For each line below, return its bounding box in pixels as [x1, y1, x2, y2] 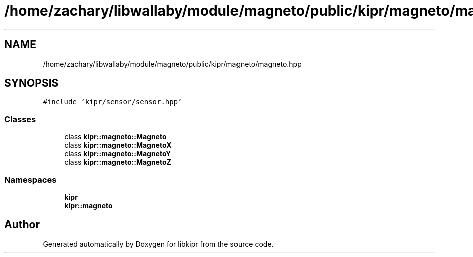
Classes [4, 114, 36, 124]
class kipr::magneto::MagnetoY [64, 149, 171, 158]
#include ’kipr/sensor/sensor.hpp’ [43, 98, 182, 106]
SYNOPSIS [4, 77, 59, 90]
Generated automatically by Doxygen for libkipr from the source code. [43, 239, 274, 248]
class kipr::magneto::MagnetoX [64, 141, 172, 150]
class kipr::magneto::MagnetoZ [64, 158, 171, 167]
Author [4, 218, 40, 231]
